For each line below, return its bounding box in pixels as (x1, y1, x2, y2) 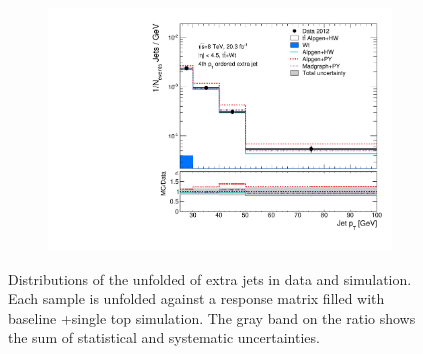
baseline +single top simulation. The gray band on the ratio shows (8, 307, 416, 328)
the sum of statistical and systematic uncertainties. (8, 327, 320, 348)
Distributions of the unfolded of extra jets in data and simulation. (8, 268, 412, 289)
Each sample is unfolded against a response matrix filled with (8, 288, 385, 309)
